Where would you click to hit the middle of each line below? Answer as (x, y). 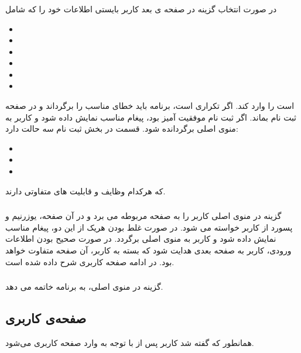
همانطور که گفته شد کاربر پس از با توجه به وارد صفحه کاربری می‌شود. (130, 342)
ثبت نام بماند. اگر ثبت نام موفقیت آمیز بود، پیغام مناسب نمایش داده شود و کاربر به (151, 117)
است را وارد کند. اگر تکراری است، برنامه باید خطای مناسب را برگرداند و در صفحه (150, 106)
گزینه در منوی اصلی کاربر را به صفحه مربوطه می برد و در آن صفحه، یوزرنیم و (143, 216)
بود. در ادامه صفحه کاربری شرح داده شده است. (90, 261)
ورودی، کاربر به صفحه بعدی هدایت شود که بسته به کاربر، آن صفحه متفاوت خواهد (148, 250)
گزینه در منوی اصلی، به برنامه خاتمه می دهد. (84, 287)
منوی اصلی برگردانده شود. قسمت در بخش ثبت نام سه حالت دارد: (122, 128)
